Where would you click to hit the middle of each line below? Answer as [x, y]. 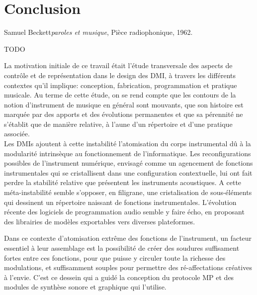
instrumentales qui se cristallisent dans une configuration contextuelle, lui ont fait [128, 172]
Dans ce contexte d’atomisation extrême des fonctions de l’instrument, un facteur [128, 238]
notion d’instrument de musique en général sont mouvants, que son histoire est [124, 104]
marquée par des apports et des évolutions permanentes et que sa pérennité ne [124, 114]
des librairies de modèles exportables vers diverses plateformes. [100, 221]
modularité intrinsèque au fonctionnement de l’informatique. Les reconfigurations [128, 153]
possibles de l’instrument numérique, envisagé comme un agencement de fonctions [128, 163]
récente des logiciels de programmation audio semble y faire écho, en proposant [124, 212]
